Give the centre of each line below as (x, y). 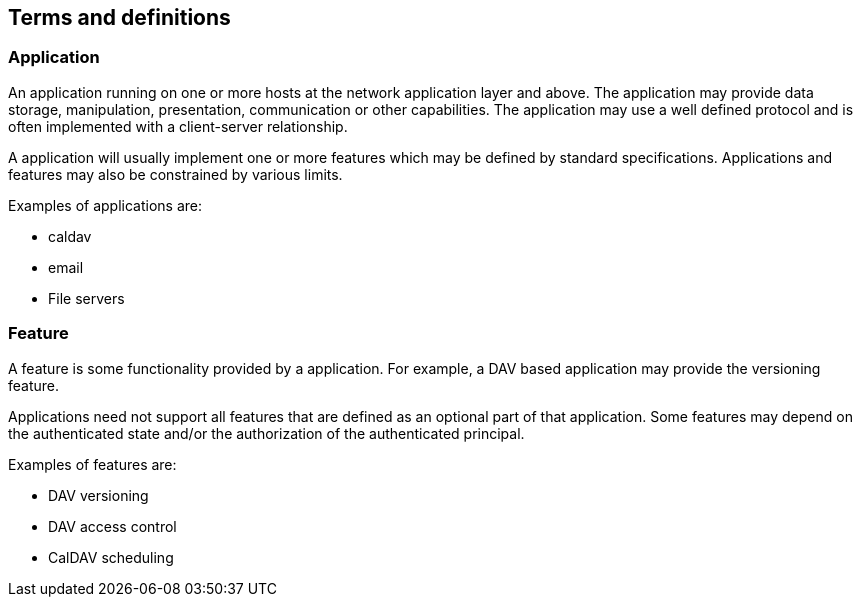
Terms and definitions (119, 17)
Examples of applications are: (105, 205)
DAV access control (112, 526)
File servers (86, 298)
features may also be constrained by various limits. (175, 174)
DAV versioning (98, 495)
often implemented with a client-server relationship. (178, 126)
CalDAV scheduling (111, 557)
